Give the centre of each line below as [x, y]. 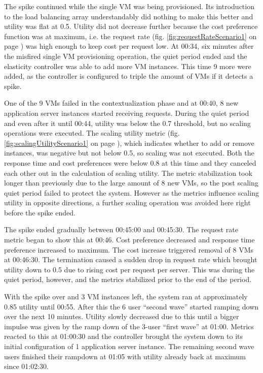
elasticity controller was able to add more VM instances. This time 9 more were [128, 66]
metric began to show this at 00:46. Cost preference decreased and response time [129, 240]
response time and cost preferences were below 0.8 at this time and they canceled [130, 162]
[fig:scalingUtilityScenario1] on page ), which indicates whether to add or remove [129, 143]
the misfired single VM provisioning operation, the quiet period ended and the [126, 56]
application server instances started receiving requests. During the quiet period [127, 113]
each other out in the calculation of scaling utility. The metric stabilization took [128, 173]
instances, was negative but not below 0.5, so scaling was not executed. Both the [129, 153]
